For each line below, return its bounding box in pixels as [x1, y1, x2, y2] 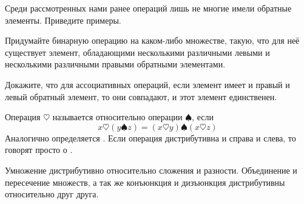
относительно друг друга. [5, 188, 99, 200]
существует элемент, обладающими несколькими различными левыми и [5, 46, 270, 58]
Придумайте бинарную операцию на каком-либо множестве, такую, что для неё [5, 34, 300, 47]
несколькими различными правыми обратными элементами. [5, 58, 226, 70]
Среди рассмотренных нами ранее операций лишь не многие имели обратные [5, 2, 292, 14]
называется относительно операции [52, 110, 183, 123]
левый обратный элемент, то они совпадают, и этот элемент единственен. [5, 90, 277, 103]
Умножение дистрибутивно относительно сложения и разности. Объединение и [5, 163, 297, 176]
